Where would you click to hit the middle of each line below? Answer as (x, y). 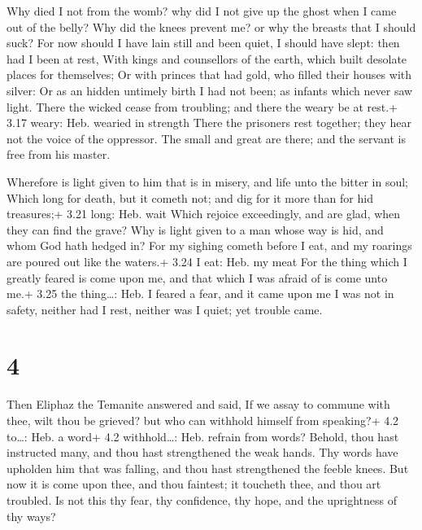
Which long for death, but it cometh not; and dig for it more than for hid (190, 197)
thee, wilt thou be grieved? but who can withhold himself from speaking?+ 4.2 (203, 420)
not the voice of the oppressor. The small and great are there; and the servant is (206, 138)
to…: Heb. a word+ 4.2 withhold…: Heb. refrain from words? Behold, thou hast (203, 436)
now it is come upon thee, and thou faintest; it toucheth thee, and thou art (194, 484)
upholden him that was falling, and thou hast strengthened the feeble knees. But (208, 468)
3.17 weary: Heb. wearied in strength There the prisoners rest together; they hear (209, 123)
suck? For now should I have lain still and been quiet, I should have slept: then (203, 43)
